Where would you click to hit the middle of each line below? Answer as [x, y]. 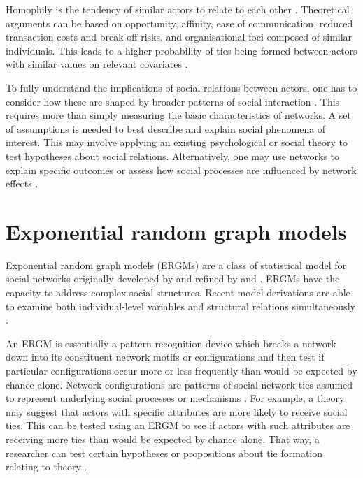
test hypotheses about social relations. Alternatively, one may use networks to [173, 155]
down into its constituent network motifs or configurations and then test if [165, 357]
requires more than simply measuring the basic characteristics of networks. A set [178, 115]
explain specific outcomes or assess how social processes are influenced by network [181, 169]
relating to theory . [47, 466]
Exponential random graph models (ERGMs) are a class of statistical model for [176, 265]
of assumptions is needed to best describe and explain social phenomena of [166, 128]
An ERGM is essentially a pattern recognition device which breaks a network [171, 343]
